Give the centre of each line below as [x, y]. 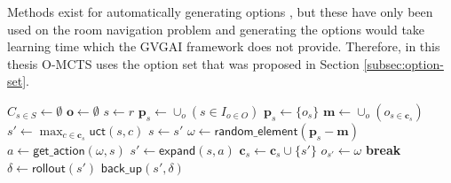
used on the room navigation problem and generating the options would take [216, 29]
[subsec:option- [404, 63]
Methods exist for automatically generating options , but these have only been [220, 11]
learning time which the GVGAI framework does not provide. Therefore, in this [224, 46]
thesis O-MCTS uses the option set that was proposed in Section [183, 63]
